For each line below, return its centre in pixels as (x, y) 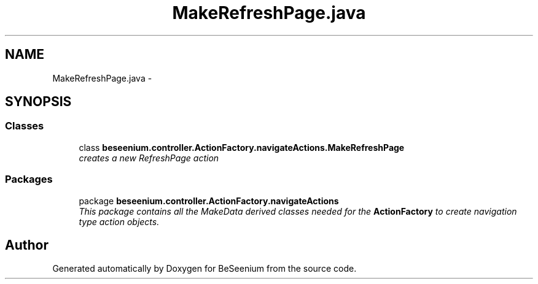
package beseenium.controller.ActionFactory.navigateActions (209, 201)
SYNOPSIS (38, 102)
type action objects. (119, 221)
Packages (29, 179)
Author (27, 245)
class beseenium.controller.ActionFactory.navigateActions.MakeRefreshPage (242, 147)
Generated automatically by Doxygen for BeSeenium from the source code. (205, 269)
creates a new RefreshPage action (149, 158)
